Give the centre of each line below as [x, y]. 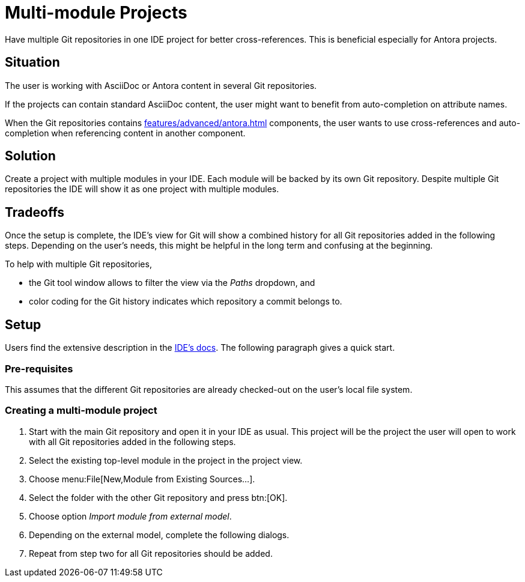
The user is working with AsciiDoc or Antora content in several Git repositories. [161, 85]
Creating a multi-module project [81, 411]
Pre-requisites [39, 368]
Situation [32, 62]
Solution [30, 156]
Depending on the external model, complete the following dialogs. [159, 535]
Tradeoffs [35, 212]
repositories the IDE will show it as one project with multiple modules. [142, 189]
